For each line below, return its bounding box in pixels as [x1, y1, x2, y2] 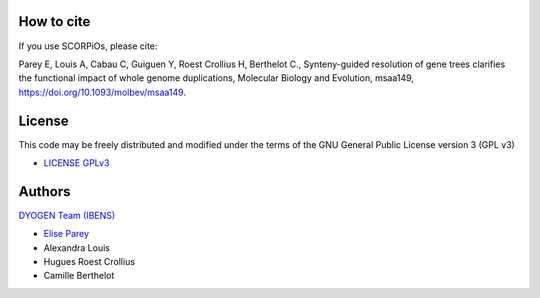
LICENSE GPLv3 [43, 156, 110, 169]
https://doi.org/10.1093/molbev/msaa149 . [18, 86, 187, 98]
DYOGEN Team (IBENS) [18, 209, 116, 221]
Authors [18, 183, 71, 200]
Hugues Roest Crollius [43, 256, 135, 268]
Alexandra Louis [43, 241, 110, 254]
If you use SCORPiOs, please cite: [18, 40, 158, 52]
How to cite [18, 13, 91, 30]
